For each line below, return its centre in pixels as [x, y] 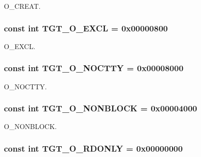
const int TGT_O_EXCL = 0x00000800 [86, 28]
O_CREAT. [22, 6]
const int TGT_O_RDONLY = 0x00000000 [93, 148]
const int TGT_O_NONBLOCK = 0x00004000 [100, 108]
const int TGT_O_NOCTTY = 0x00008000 [94, 68]
